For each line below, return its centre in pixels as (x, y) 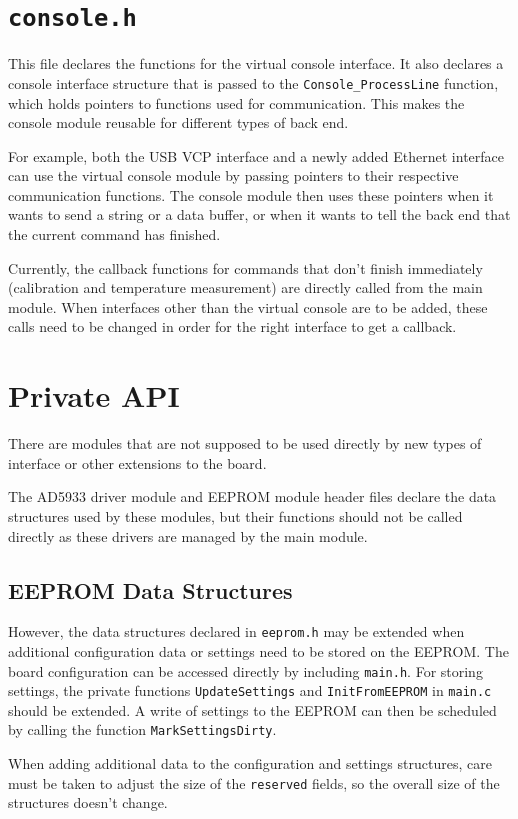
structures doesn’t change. (88, 802)
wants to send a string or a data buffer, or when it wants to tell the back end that (259, 214)
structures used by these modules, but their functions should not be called (235, 515)
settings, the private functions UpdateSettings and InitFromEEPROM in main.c (250, 690)
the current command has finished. (114, 234)
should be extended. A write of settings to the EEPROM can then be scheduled (252, 709)
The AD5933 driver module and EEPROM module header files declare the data (252, 496)
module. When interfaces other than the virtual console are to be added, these (248, 306)
